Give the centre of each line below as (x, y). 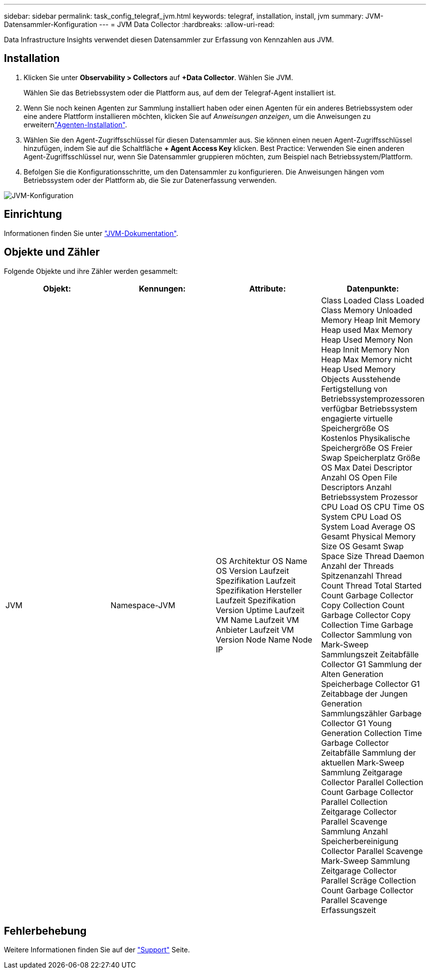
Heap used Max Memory (367, 330)
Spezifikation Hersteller (259, 590)
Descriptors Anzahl (356, 487)
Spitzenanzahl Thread (362, 575)
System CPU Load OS (361, 516)
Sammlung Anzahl (355, 831)
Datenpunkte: (373, 288)
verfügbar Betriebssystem (369, 408)
